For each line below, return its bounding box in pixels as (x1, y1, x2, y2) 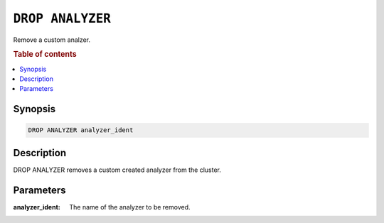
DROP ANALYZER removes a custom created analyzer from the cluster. (13, 165, 222, 174)
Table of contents (13, 50, 78, 60)
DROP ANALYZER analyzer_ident (28, 126, 134, 134)
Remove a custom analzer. (13, 36, 91, 44)
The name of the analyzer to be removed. (69, 202, 191, 211)
